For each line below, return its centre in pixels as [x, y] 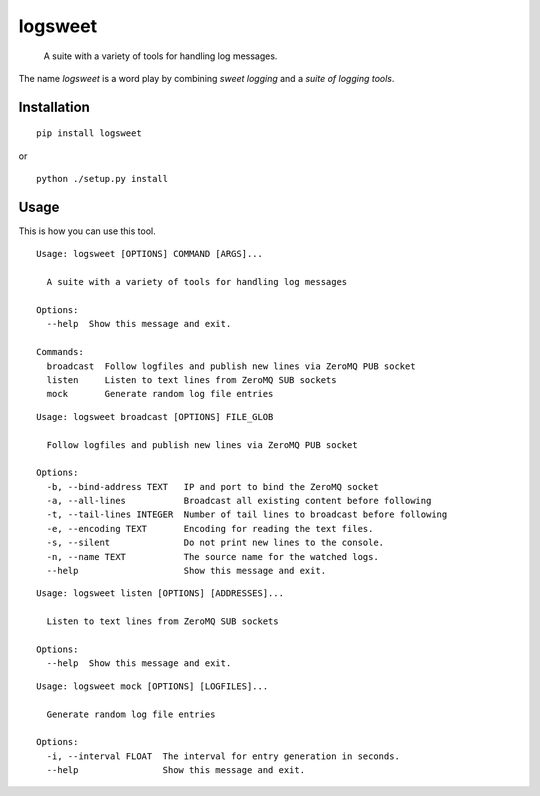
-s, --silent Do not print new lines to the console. [215, 543]
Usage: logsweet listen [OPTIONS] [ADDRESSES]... [160, 593]
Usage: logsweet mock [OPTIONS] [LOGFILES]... [152, 686]
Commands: [60, 352]
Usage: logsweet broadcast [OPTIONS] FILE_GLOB [155, 416]
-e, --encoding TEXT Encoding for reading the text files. [210, 528]
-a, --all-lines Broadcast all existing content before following [239, 501]
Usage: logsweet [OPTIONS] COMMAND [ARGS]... [150, 254]
